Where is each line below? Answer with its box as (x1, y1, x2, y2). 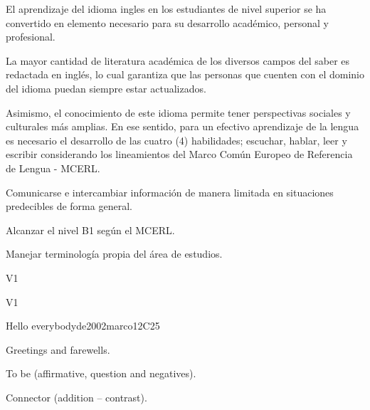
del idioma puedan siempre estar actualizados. (6, 80, 206, 95)
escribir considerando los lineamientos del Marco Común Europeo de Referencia (6, 147, 353, 162)
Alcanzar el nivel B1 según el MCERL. (6, 222, 175, 237)
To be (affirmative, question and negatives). (6, 366, 196, 381)
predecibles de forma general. (6, 199, 132, 214)
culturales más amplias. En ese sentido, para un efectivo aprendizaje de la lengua (6, 119, 359, 134)
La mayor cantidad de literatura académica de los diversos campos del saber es (6, 53, 350, 68)
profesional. (6, 29, 55, 44)
